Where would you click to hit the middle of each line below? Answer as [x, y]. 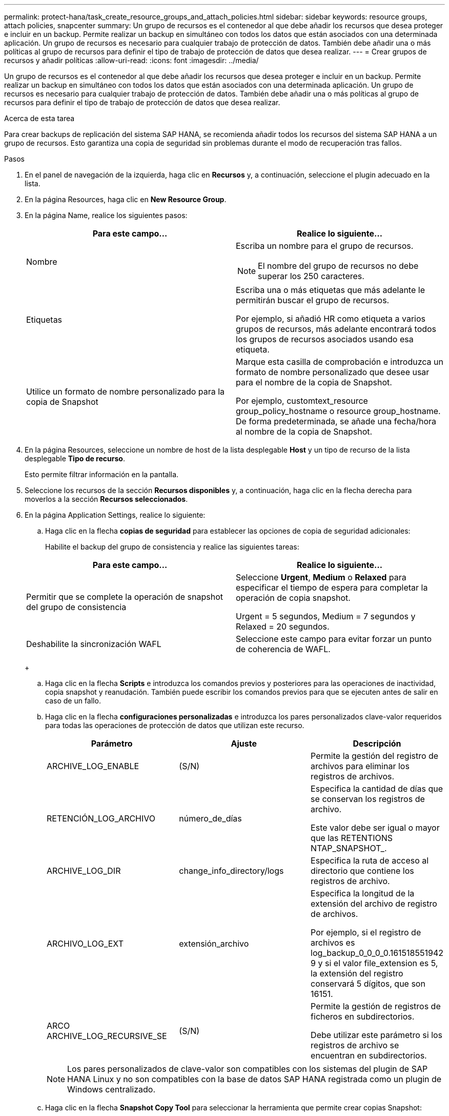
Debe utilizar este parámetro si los [377, 1035]
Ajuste [244, 743]
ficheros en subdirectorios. [363, 1016]
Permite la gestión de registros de [376, 1006]
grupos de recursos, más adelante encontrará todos [336, 329]
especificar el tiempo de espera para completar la [332, 588]
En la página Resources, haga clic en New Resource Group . [126, 199]
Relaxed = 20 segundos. [283, 626]
